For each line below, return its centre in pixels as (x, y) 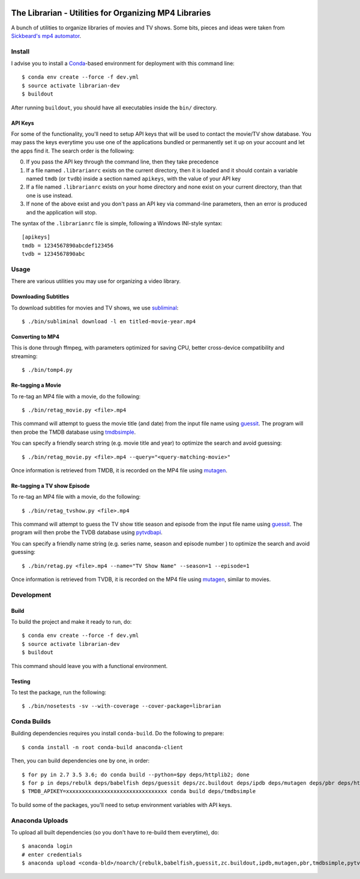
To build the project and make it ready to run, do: (71, 621)
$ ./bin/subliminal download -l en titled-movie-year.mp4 (109, 321)
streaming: (24, 356)
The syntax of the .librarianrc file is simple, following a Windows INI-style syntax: (117, 223)
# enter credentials (52, 854)
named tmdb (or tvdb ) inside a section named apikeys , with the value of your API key (133, 178)
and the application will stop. (61, 212)
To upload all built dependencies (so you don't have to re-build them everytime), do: (115, 832)
